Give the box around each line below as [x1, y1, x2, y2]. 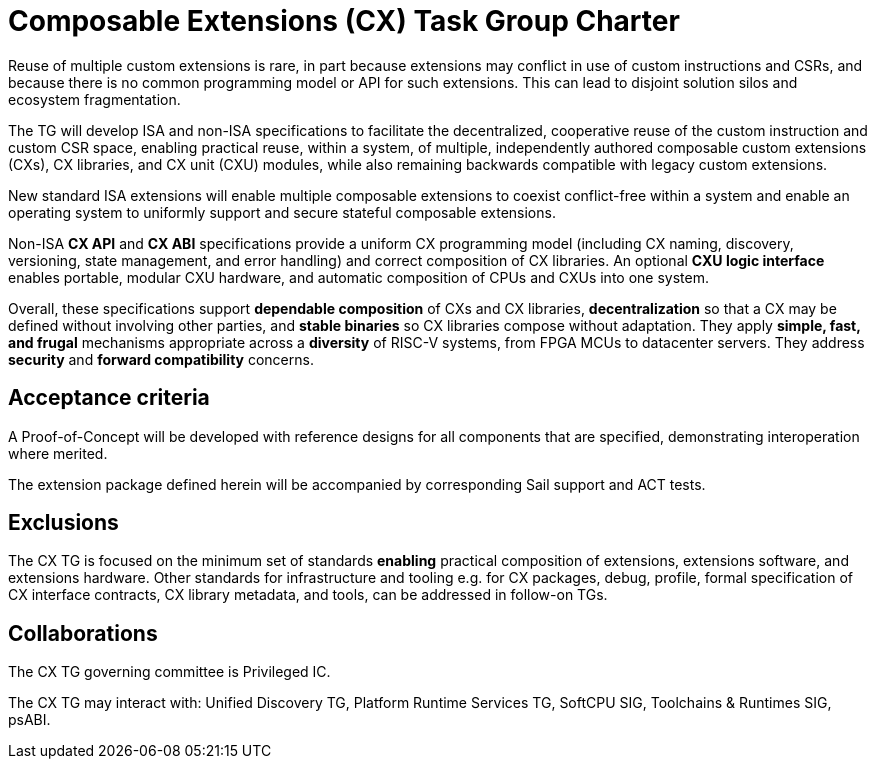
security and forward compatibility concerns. [8, 350, 314, 368]
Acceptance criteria [8, 385, 210, 411]
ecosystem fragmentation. [8, 90, 181, 108]
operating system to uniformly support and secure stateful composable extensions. [8, 203, 556, 221]
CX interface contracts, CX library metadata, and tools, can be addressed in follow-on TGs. [8, 586, 608, 604]
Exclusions [8, 510, 119, 536]
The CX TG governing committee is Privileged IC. [8, 663, 331, 681]
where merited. [8, 444, 108, 462]
